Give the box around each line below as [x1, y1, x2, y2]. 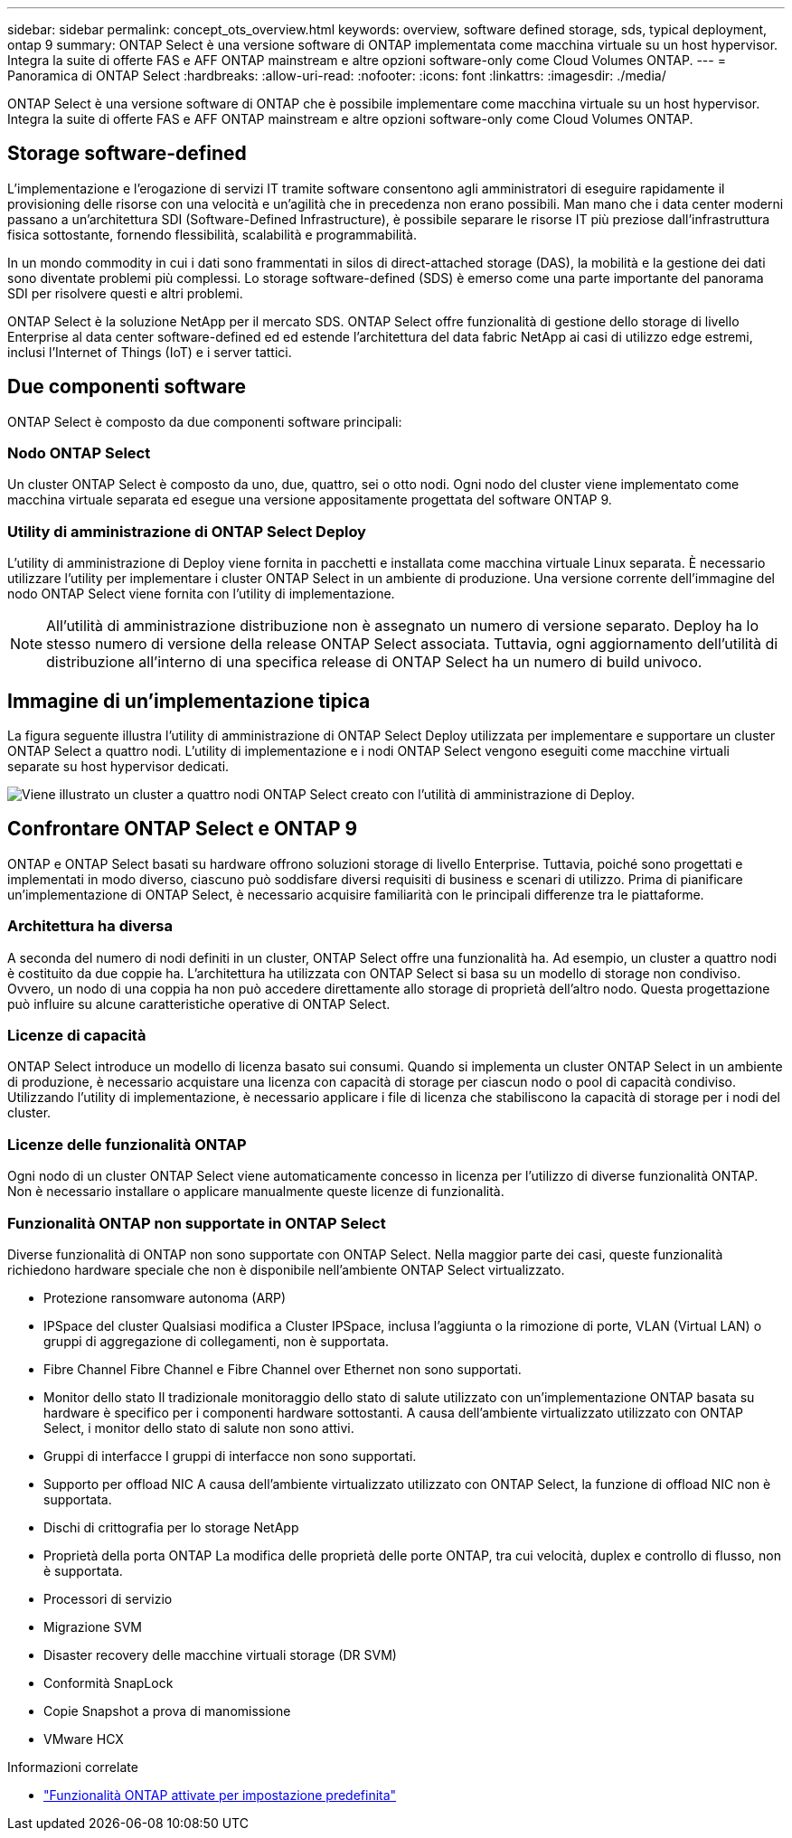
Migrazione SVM [43, 1618, 142, 1635]
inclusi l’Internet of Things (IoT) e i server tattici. [7, 344, 292, 360]
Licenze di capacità [7, 1026, 146, 1044]
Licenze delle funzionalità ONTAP [7, 1135, 247, 1154]
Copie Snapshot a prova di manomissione [43, 1702, 291, 1719]
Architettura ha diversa [7, 917, 173, 936]
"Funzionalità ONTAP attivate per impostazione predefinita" [43, 1786, 397, 1803]
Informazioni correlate [7, 1758, 138, 1775]
